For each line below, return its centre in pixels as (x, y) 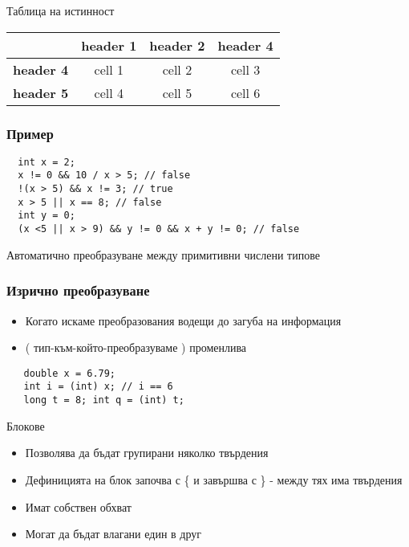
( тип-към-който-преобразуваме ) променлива (136, 347)
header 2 (177, 45)
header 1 (109, 45)
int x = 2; (47, 162)
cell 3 (245, 69)
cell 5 (177, 92)
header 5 (41, 92)
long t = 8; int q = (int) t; (104, 400)
